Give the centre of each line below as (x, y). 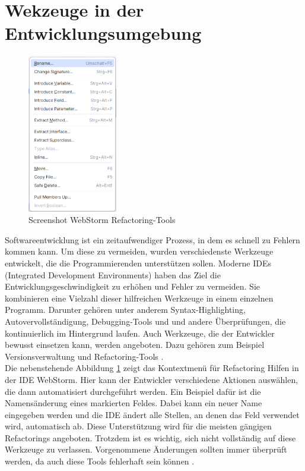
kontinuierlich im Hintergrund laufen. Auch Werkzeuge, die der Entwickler (140, 333)
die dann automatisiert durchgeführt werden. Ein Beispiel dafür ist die (133, 391)
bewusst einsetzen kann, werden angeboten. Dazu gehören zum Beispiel (135, 345)
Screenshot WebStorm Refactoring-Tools (102, 220)
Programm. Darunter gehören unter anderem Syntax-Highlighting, (125, 310)
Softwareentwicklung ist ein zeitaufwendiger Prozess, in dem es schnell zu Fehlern (152, 239)
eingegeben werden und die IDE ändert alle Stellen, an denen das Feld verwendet (152, 414)
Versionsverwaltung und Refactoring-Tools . (84, 356)
